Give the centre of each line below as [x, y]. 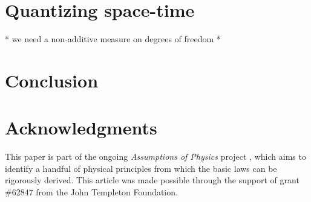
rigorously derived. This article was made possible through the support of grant [152, 180]
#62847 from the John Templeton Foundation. [91, 192]
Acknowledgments [81, 128]
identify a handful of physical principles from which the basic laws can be [141, 168]
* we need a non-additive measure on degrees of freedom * [113, 39]
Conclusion [52, 80]
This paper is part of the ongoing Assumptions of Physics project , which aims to [155, 156]
